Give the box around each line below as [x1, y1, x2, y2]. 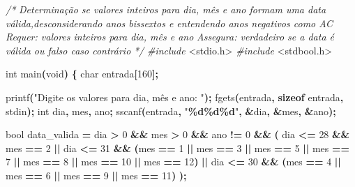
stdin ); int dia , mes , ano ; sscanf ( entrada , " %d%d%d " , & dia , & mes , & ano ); [6, 103, 336, 118]
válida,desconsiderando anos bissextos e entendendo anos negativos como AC [6, 15, 333, 30]
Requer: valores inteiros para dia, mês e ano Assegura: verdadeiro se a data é [6, 29, 335, 44]
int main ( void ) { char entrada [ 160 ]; [6, 66, 158, 81]
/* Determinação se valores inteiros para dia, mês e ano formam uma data [6, 2, 326, 16]
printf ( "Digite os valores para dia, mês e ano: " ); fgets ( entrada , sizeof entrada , [6, 89, 344, 104]
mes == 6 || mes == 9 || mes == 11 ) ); [6, 167, 187, 182]
